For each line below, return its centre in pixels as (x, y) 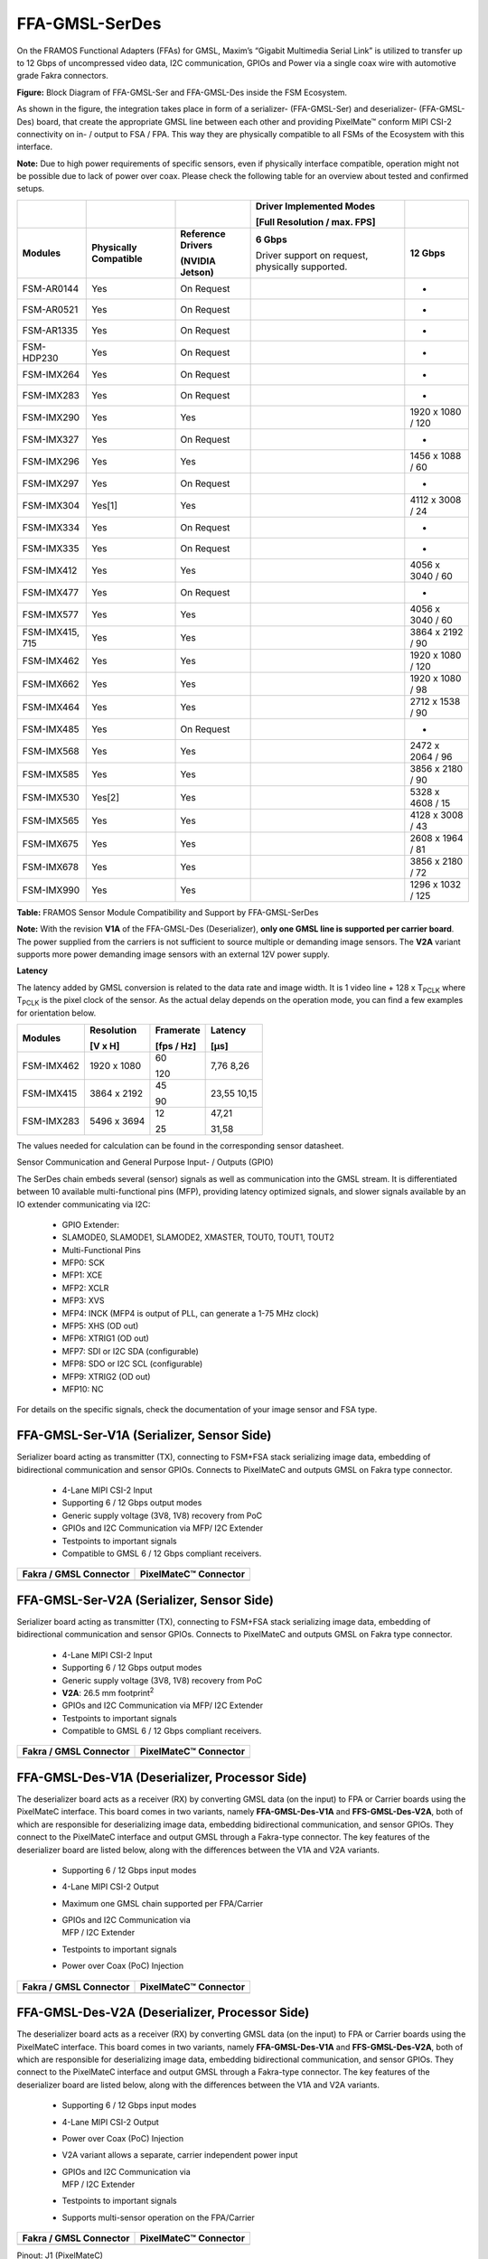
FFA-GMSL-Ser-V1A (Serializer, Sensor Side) (144, 1435)
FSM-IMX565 (51, 820)
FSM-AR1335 (50, 330)
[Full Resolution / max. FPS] (315, 221)
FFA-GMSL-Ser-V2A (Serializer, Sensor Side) (145, 1600)
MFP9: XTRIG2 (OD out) (106, 1376)
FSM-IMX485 (51, 729)
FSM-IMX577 (50, 614)
